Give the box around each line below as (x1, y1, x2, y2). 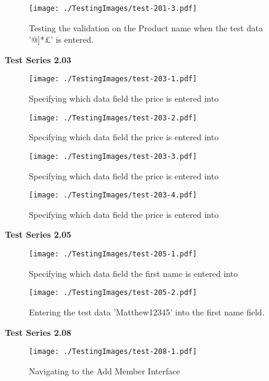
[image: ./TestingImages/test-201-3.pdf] (29, 4, 197, 13)
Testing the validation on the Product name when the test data (29, 21, 263, 34)
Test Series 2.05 (5, 228, 72, 241)
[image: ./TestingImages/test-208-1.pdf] (29, 347, 197, 356)
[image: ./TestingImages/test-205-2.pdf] (29, 288, 197, 297)
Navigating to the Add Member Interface (29, 364, 180, 377)
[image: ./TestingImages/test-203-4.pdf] (29, 191, 197, 200)
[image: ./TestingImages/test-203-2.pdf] (29, 113, 197, 122)
